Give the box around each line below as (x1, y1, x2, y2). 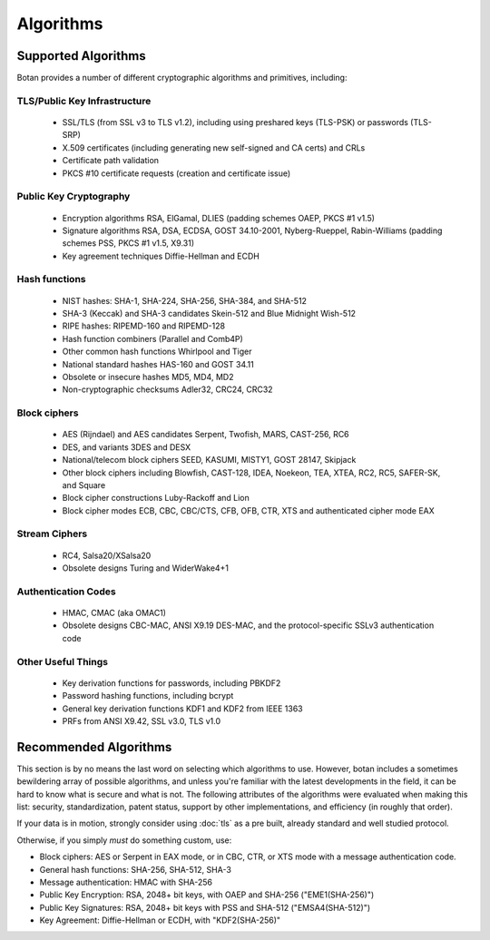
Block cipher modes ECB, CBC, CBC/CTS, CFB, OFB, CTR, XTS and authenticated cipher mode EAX (62, 504, 435, 516)
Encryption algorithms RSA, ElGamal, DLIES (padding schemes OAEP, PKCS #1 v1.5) (62, 212, 376, 223)
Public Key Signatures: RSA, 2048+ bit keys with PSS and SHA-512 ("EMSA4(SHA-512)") (39, 902, 371, 913)
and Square (62, 479, 106, 490)
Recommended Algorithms (16, 739, 172, 755)
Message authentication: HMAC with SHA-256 (39, 876, 213, 887)
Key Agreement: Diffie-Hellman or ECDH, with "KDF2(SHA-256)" (39, 915, 281, 925)
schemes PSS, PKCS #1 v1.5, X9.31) (62, 238, 195, 249)
